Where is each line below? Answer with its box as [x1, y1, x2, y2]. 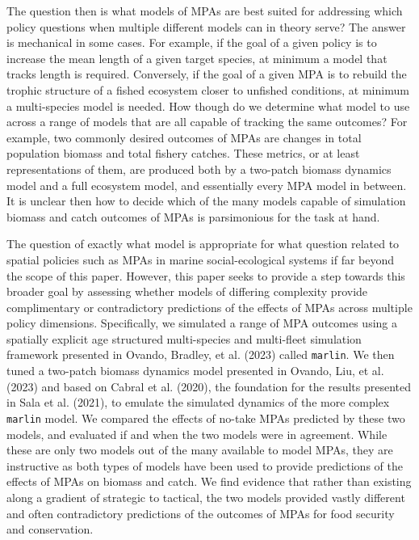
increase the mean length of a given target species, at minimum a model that [6, 49, 388, 66]
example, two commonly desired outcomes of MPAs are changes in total [6, 129, 362, 146]
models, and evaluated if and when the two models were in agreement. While [6, 425, 388, 442]
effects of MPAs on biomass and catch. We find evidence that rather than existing [6, 473, 412, 490]
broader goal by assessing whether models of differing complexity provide [6, 283, 368, 300]
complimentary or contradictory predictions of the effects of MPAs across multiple [6, 298, 413, 315]
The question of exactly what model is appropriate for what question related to [6, 235, 400, 252]
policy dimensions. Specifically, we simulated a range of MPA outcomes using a [6, 314, 398, 331]
